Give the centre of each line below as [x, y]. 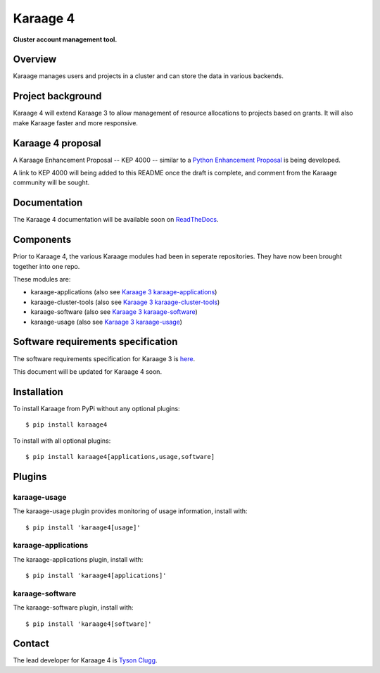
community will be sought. [51, 182]
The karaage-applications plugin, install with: [78, 559]
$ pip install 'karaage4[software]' [89, 624]
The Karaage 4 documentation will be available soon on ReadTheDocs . [116, 220]
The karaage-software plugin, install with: [73, 608]
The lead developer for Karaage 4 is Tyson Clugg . [85, 660]
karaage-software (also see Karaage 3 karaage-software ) [114, 312]
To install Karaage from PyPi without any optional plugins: [96, 408]
